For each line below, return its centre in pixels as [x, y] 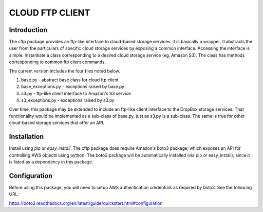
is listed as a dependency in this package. [51, 162]
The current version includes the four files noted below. [65, 71]
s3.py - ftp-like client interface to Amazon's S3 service [76, 93]
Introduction [28, 30]
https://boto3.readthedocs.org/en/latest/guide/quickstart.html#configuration [86, 203]
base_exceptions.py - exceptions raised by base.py [73, 87]
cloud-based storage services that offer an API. [57, 123]
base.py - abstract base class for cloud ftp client [70, 80]
